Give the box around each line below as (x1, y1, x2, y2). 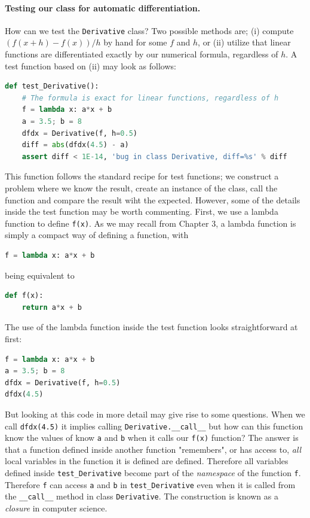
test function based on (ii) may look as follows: (5, 59, 176, 72)
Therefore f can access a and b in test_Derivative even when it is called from (5, 478, 296, 490)
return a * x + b (22, 303, 82, 312)
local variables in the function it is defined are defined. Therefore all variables (5, 455, 288, 467)
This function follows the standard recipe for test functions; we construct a (5, 170, 279, 182)
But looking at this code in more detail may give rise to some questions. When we (5, 407, 305, 420)
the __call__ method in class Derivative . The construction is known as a (5, 490, 278, 502)
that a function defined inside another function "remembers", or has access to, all (5, 443, 302, 455)
